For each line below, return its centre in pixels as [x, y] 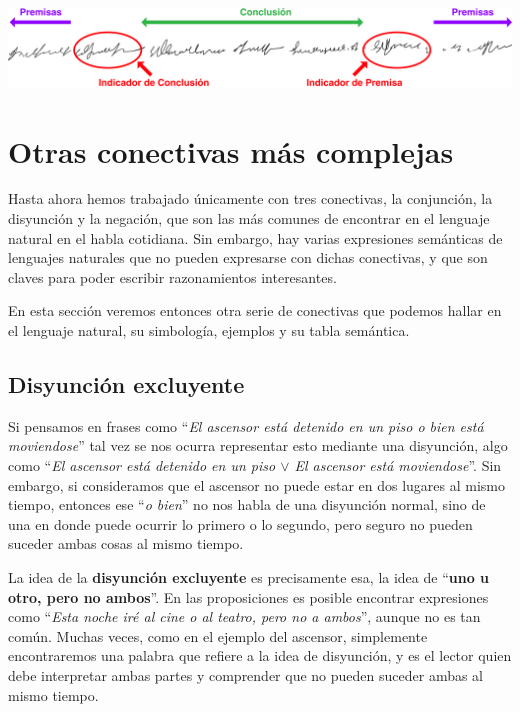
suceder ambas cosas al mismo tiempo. [126, 543]
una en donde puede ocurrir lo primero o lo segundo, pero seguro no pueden [240, 523]
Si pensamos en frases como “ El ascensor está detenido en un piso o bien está [246, 425]
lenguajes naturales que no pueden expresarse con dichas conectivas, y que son [248, 257]
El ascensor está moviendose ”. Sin [398, 465]
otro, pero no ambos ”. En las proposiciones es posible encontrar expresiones [248, 596]
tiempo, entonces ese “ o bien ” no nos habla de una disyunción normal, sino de [247, 504]
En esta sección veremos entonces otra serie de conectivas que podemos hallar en [255, 310]
